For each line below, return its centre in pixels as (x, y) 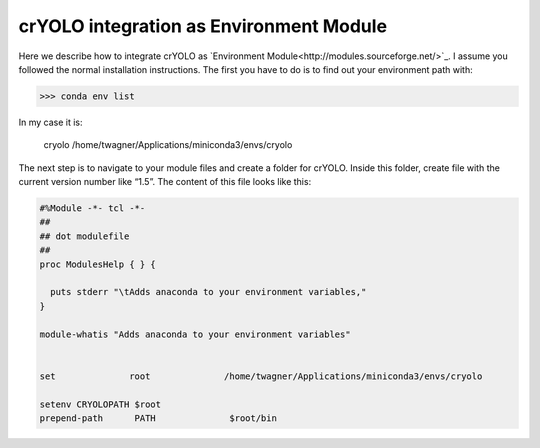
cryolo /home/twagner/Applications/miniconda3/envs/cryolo (168, 145)
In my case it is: (51, 122)
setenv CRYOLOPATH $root (100, 404)
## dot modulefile (84, 236)
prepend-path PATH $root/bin (158, 418)
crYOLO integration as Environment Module (203, 26)
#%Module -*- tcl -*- (92, 208)
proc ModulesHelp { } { (98, 264)
